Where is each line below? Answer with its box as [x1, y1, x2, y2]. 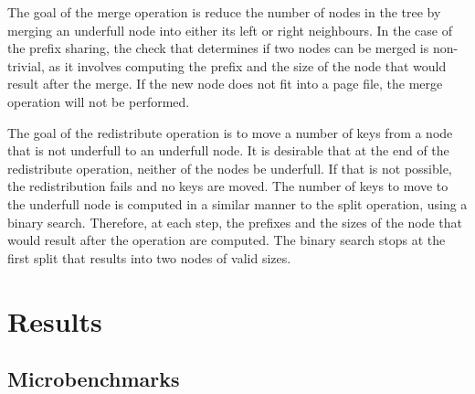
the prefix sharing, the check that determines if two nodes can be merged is [7, 38, 429, 58]
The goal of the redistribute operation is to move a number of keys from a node [7, 122, 453, 142]
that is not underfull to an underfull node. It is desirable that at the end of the [7, 141, 449, 160]
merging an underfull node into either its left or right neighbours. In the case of [7, 20, 453, 39]
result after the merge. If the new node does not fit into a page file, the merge [7, 74, 443, 93]
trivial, [7, 56, 45, 75]
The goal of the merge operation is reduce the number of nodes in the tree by [7, 3, 441, 21]
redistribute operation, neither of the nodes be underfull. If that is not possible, [7, 158, 452, 177]
